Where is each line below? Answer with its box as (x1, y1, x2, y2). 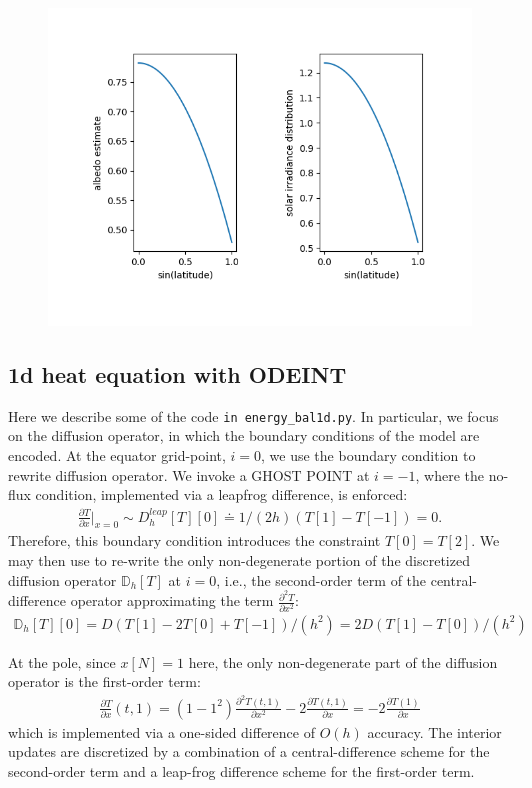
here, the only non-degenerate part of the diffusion (188, 651, 498, 672)
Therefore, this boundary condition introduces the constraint (8, 530, 381, 551)
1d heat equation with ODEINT (8, 358, 347, 389)
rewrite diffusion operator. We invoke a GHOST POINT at (8, 464, 370, 485)
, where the (415, 464, 484, 485)
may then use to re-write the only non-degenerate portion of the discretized (8, 550, 470, 571)
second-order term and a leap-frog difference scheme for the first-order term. (8, 761, 475, 782)
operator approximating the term (70, 590, 274, 611)
